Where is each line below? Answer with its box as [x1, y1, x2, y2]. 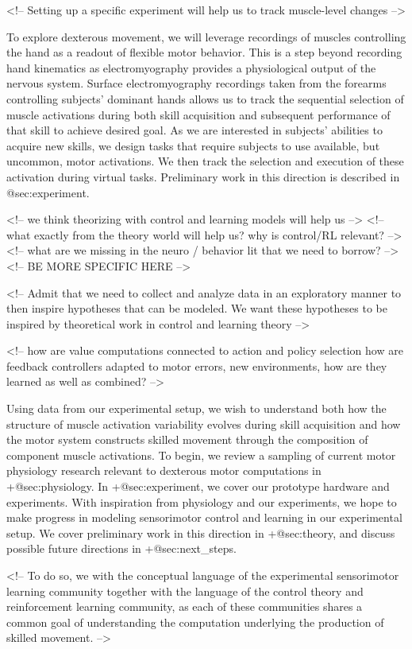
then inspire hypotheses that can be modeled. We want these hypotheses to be [6, 300, 387, 317]
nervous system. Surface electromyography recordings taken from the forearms [6, 75, 387, 91]
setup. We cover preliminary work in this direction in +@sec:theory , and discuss [6, 524, 395, 541]
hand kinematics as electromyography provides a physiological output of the [6, 59, 376, 76]
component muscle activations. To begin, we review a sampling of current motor [6, 446, 396, 463]
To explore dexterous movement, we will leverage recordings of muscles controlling [6, 28, 406, 45]
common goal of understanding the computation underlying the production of [6, 613, 384, 630]
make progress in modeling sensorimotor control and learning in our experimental [6, 509, 402, 526]
